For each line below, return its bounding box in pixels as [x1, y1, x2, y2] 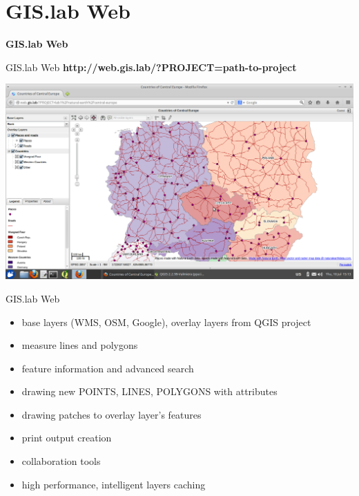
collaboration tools [21, 454, 101, 468]
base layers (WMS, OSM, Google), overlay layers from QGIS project [21, 314, 311, 329]
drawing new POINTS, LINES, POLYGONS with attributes [21, 384, 278, 399]
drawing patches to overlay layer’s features [21, 407, 202, 421]
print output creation [21, 430, 112, 445]
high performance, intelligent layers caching [21, 477, 206, 491]
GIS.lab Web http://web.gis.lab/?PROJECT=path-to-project [6, 59, 297, 74]
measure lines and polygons [21, 338, 138, 352]
